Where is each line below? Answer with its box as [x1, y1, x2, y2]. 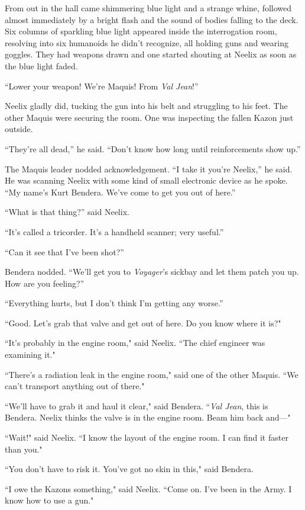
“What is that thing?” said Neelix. [5, 206, 129, 218]
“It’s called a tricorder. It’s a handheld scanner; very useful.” [5, 225, 224, 238]
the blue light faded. [5, 59, 78, 72]
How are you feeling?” [5, 277, 85, 289]
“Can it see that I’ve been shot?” [5, 245, 124, 258]
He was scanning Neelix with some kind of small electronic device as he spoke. [5, 174, 288, 187]
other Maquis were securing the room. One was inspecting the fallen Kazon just [5, 111, 294, 123]
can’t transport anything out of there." [5, 380, 145, 392]
